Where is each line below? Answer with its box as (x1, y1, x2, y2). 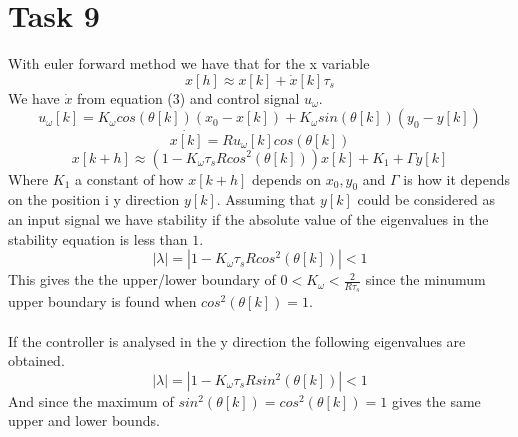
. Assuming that (216, 189, 316, 210)
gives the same (392, 390, 481, 411)
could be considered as (357, 189, 495, 210)
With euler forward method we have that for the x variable (8, 53, 370, 74)
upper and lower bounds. (8, 410, 160, 431)
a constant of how (75, 168, 184, 189)
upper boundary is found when (8, 291, 197, 312)
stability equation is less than (8, 228, 188, 249)
